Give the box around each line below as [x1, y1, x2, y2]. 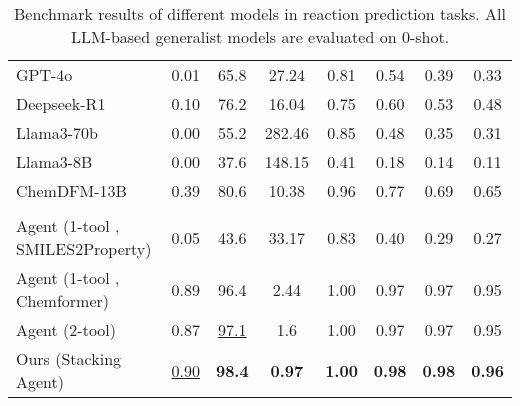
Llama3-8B [16, 150, 93, 173]
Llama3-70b [16, 121, 99, 144]
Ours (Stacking [16, 347, 122, 370]
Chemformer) [16, 289, 109, 312]
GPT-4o [16, 63, 73, 86]
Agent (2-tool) [16, 318, 117, 341]
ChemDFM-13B [16, 179, 127, 202]
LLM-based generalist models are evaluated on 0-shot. [70, 25, 450, 48]
